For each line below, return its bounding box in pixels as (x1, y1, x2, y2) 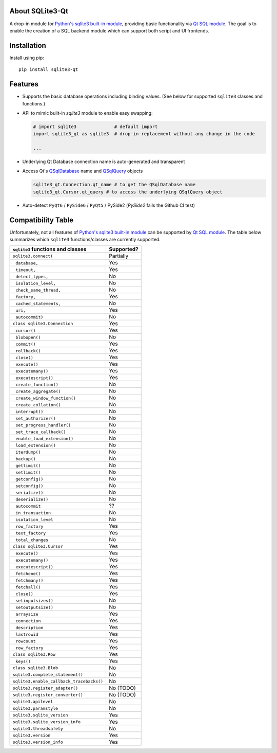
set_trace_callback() (15, 429, 66, 435)
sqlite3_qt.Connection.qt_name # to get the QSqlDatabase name (33, 182, 196, 188)
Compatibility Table (9, 216, 74, 224)
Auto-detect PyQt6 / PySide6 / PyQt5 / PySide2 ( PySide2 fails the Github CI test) (22, 202, 195, 208)
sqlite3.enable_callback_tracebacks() (12, 678, 104, 684)
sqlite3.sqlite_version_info (12, 719, 81, 725)
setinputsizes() (15, 598, 54, 604)
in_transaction (15, 510, 51, 516)
